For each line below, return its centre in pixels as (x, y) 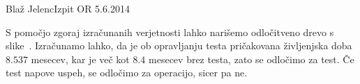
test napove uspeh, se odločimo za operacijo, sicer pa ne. (127, 73)
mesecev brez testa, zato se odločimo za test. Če (252, 59)
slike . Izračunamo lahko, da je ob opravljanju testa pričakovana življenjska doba (179, 45)
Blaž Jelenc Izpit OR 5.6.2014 (68, 8)
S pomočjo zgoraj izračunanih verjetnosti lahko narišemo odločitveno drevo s (170, 32)
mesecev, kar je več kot (80, 59)
